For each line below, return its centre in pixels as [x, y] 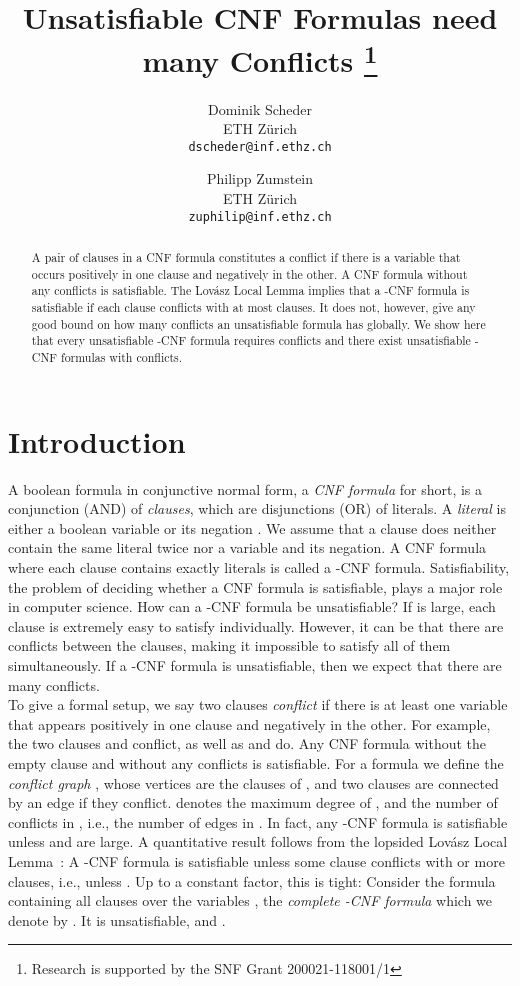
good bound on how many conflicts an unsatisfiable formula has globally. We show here [258, 323]
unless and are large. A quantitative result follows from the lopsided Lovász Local [258, 841]
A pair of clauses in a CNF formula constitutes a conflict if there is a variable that [246, 257]
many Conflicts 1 [260, 58]
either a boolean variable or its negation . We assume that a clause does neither [252, 527]
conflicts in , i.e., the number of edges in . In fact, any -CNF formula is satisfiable [258, 821]
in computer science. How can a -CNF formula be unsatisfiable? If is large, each [252, 606]
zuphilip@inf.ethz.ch [260, 216]
